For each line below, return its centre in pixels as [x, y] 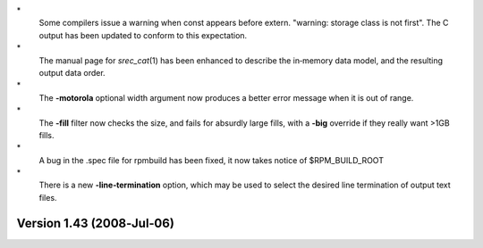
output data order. [72, 72]
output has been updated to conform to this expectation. [143, 35]
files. [48, 197]
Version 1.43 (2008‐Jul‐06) [95, 223]
